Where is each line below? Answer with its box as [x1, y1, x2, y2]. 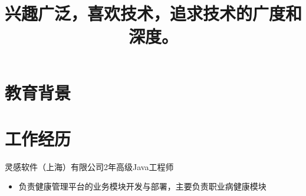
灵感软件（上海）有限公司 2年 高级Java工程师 [5, 160, 174, 172]
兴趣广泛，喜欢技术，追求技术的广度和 [5, 1, 302, 25]
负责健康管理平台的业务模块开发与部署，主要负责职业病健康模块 [18, 180, 266, 192]
